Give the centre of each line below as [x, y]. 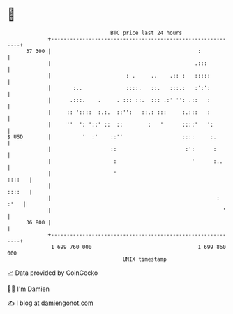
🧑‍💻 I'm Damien [29, 289]
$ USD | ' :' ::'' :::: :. [112, 137]
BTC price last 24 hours [146, 33]
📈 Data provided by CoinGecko [53, 273]
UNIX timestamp [145, 259]
